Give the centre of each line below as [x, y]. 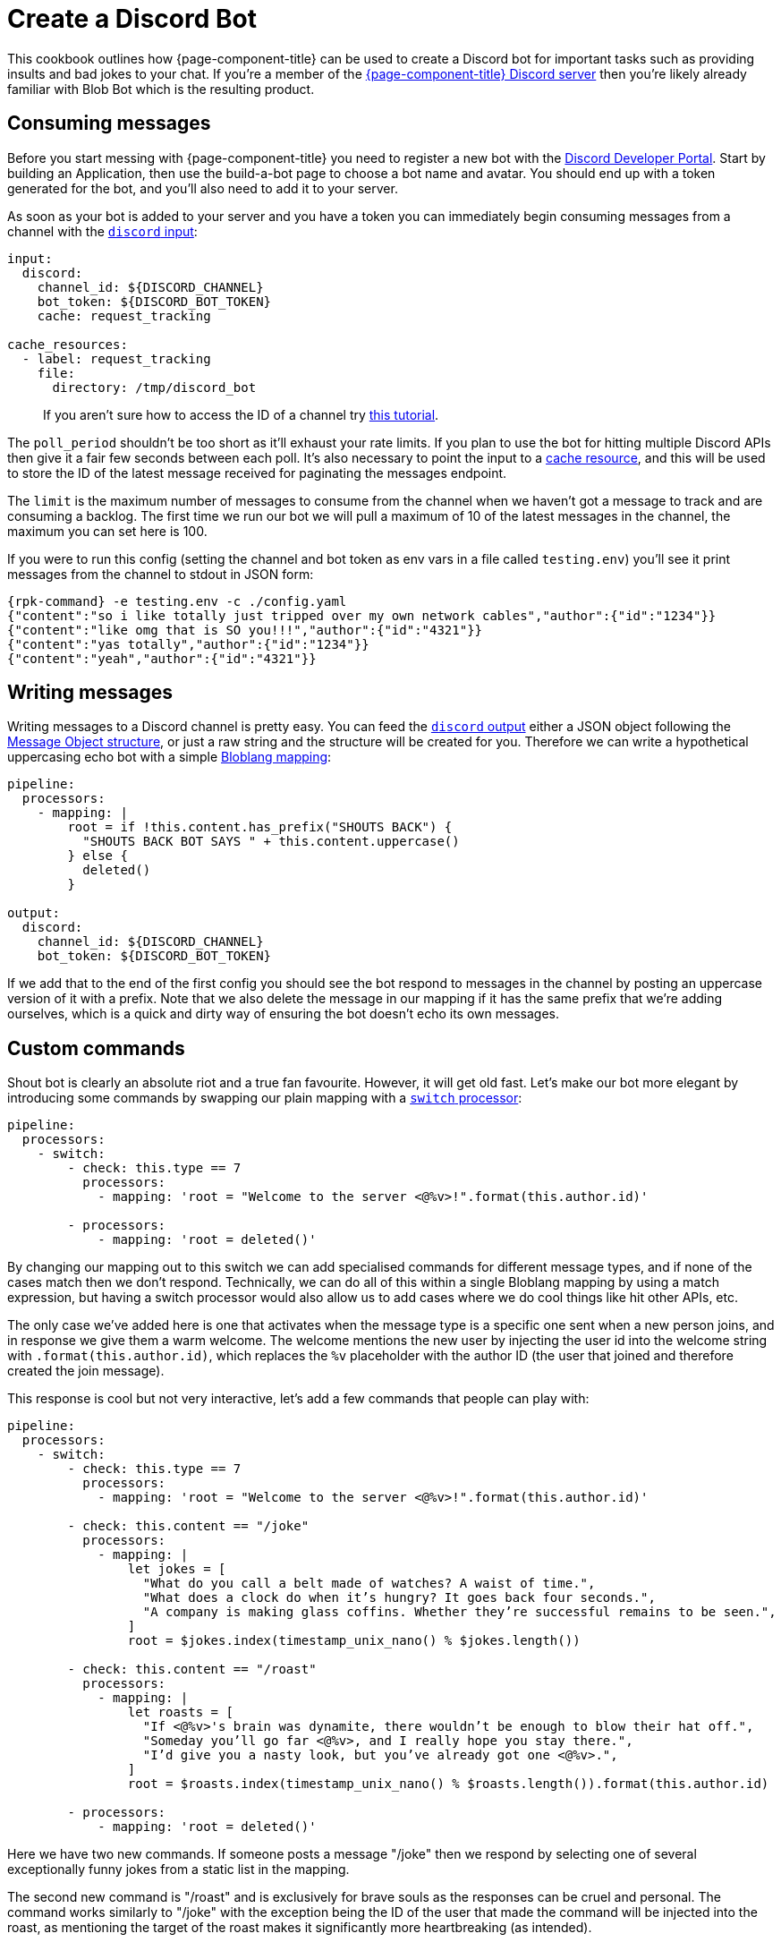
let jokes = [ [177, 1569]
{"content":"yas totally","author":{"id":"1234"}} [188, 644]
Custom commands [96, 1048]
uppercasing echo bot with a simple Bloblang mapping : [170, 757]
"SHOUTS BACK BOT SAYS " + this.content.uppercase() [271, 842]
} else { [98, 856]
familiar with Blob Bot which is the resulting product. [161, 89]
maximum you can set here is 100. [107, 531]
